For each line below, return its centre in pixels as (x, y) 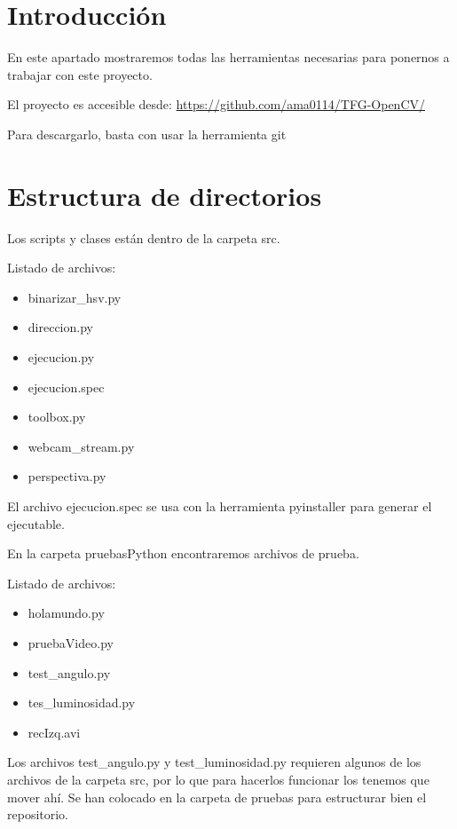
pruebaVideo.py (71, 642)
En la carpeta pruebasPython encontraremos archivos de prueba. (183, 553)
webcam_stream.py (81, 446)
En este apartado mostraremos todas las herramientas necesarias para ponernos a (228, 57)
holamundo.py (66, 613)
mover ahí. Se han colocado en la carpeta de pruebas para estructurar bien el (217, 797)
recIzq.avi (54, 732)
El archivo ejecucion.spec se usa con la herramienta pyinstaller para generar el (220, 505)
